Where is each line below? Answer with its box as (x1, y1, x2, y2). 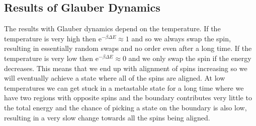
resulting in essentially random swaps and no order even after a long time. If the (4, 43, 252, 53)
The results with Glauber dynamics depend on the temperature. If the (4, 23, 221, 34)
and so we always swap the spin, (131, 33, 231, 43)
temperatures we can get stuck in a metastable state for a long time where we (4, 82, 244, 93)
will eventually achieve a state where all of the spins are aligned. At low (4, 73, 225, 83)
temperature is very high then (4, 33, 96, 43)
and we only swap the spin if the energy (128, 52, 251, 63)
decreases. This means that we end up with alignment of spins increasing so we (4, 62, 247, 73)
